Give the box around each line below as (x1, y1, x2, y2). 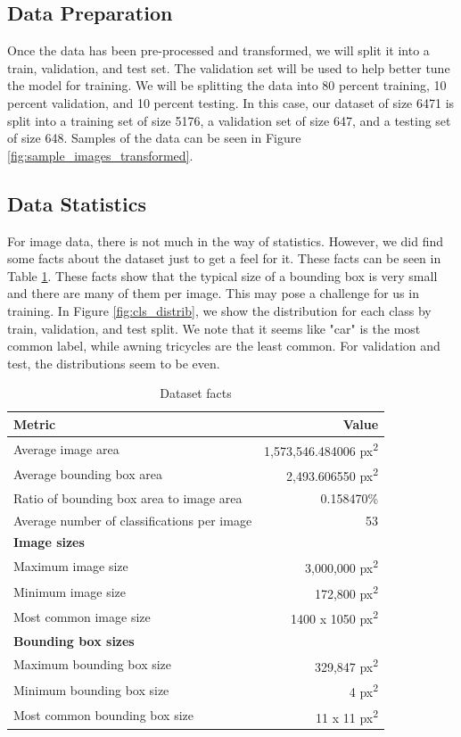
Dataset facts (160, 384, 232, 402)
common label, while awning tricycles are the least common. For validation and (7, 336, 440, 355)
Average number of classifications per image (13, 510, 252, 529)
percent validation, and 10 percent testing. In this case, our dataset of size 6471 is (7, 93, 455, 112)
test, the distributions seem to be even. (7, 353, 220, 372)
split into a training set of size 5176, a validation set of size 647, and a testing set (7, 111, 451, 129)
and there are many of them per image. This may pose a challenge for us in (7, 284, 419, 302)
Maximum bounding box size (13, 655, 172, 674)
